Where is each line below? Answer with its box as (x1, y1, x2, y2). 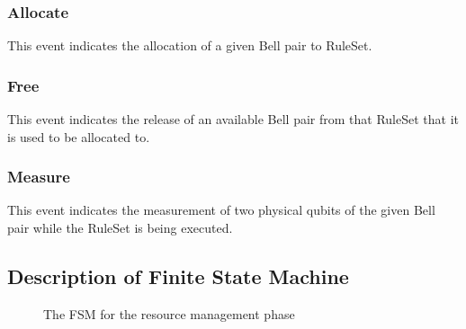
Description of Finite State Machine (7, 262, 349, 290)
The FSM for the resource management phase (43, 304, 295, 323)
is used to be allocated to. (7, 127, 150, 146)
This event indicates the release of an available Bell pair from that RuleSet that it (7, 110, 459, 129)
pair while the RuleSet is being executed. (7, 218, 233, 237)
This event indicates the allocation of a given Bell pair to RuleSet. (7, 36, 372, 55)
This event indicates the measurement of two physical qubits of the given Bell (7, 200, 435, 219)
